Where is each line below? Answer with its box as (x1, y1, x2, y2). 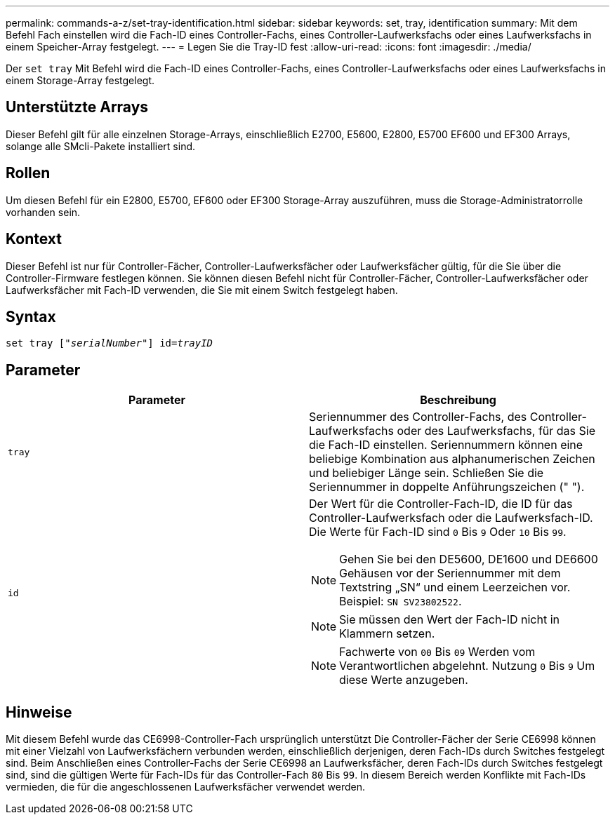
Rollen (6, 164, 51, 182)
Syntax (6, 307, 56, 325)
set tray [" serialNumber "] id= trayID (6, 337, 213, 349)
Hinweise (6, 703, 72, 721)
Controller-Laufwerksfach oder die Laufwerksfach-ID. (309, 511, 593, 525)
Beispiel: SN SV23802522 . (339, 594, 462, 609)
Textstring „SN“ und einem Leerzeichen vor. (339, 580, 571, 595)
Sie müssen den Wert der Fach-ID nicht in (339, 612, 560, 627)
